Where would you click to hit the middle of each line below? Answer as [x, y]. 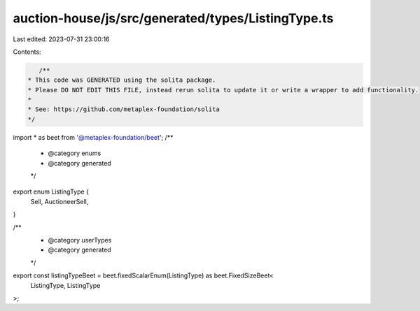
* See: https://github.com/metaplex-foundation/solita [124, 109]
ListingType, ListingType [65, 285]
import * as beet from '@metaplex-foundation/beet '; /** [93, 137]
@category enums [75, 153]
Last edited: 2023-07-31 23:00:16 [61, 39]
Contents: [27, 52]
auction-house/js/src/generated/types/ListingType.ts [173, 18]
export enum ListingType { [51, 191]
